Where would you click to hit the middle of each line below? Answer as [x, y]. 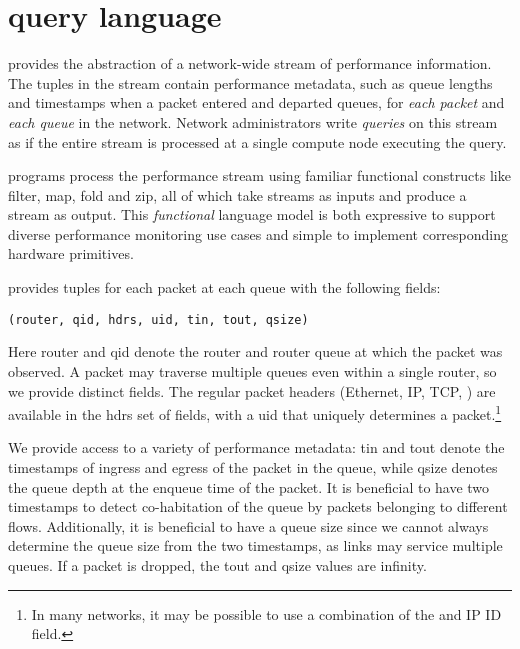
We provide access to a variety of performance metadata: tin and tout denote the [256, 447]
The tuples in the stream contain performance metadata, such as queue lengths [250, 82]
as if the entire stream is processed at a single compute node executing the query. [257, 141]
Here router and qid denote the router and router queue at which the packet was [255, 351]
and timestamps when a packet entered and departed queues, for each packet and [256, 102]
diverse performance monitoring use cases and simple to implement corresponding [258, 233]
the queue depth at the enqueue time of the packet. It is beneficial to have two [249, 486]
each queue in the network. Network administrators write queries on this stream [253, 121]
